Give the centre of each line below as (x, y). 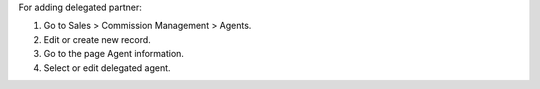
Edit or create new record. (97, 39)
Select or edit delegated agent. (107, 67)
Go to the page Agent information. (114, 54)
